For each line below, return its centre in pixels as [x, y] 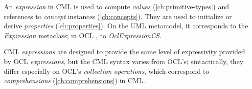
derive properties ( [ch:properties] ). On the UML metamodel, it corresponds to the [126, 26]
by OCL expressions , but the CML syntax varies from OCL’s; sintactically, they [124, 61]
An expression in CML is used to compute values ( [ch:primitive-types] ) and [116, 6]
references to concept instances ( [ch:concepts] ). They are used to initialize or [118, 16]
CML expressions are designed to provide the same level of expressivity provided [125, 52]
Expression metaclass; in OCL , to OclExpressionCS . [83, 35]
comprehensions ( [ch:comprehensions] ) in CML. [75, 80]
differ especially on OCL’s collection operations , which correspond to [107, 71]
